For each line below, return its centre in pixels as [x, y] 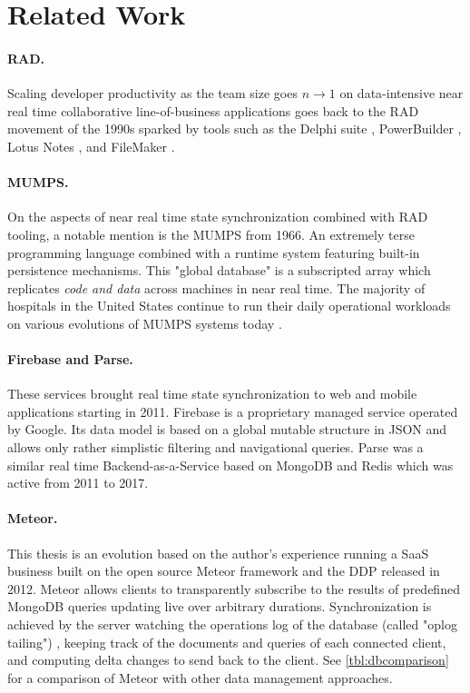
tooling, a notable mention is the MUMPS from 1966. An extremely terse [211, 234]
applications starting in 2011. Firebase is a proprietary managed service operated [233, 411]
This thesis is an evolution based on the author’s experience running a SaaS [218, 553]
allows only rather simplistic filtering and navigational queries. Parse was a [215, 447]
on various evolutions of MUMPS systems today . [145, 323]
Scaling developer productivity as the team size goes [152, 93]
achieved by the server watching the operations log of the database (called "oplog [232, 624]
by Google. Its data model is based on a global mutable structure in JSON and [227, 429]
